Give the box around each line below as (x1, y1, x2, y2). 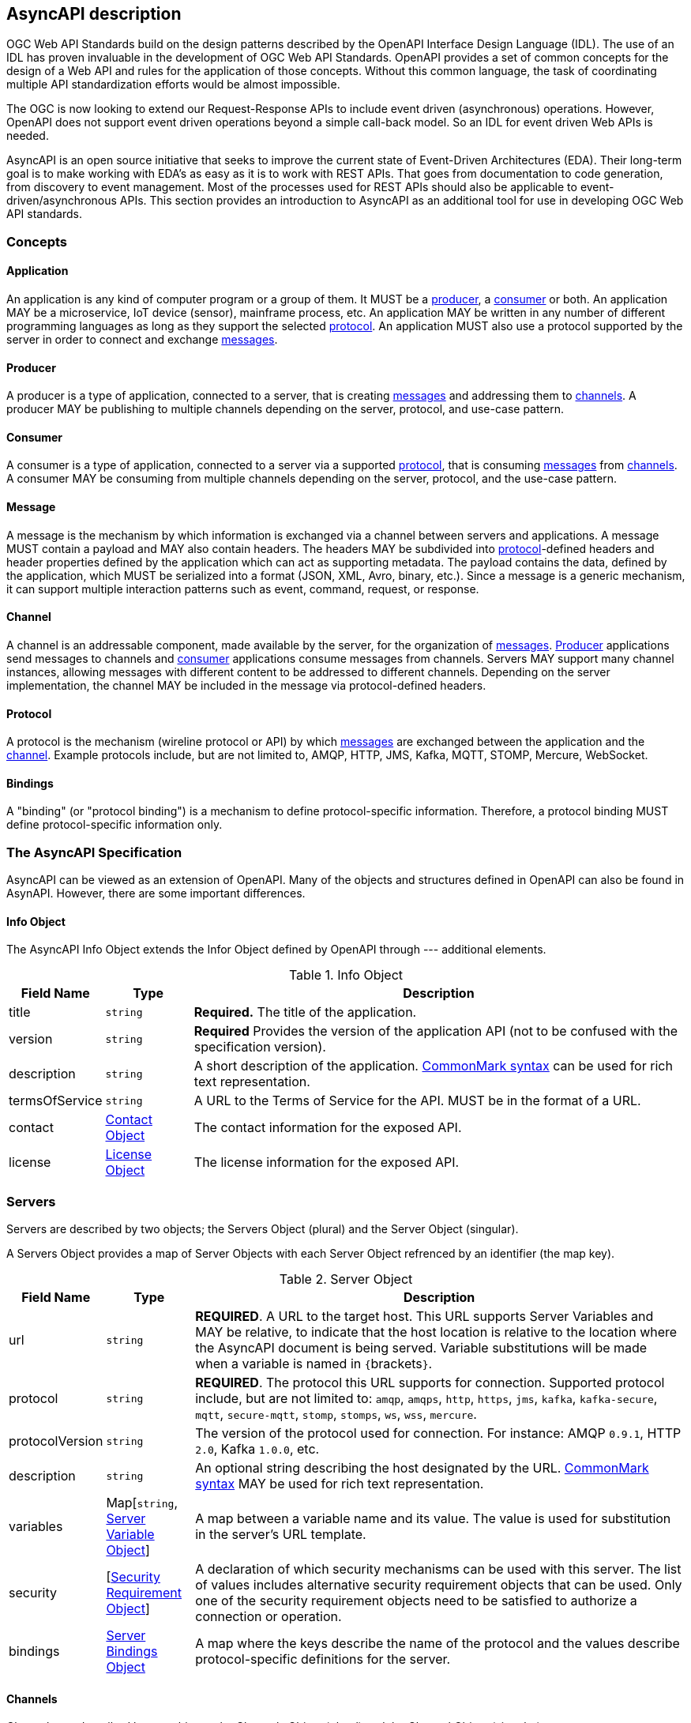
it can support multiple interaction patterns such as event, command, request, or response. (6, 581, 479, 596)
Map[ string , (106, 1495, 178, 1511)
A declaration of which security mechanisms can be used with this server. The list (195, 1561, 682, 1578)
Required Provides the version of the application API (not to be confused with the (193, 1023, 678, 1040)
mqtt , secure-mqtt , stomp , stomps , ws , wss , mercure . (195, 1406, 477, 1423)
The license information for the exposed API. (193, 1154, 460, 1171)
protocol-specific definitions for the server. (195, 1651, 451, 1668)
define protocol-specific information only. (6, 818, 223, 832)
